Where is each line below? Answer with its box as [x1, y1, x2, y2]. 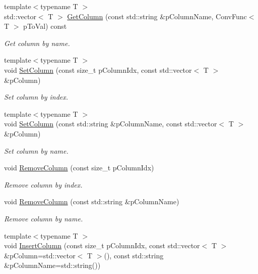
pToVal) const [23, 21, 67, 31]
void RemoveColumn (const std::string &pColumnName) [4, 196, 179, 207]
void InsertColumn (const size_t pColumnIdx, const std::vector [4, 240, 200, 251]
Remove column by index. [4, 179, 83, 190]
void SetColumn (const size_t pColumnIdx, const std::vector [4, 64, 192, 75]
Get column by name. [4, 37, 70, 48]
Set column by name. [4, 145, 69, 156]
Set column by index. [4, 92, 69, 102]
